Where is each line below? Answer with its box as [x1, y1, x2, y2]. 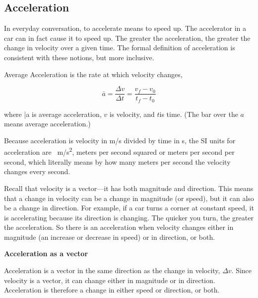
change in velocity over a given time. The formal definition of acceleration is [4, 42, 235, 53]
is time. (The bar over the [159, 108, 238, 119]
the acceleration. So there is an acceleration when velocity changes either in [4, 222, 234, 232]
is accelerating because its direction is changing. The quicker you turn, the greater [4, 212, 254, 222]
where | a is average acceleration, [4, 108, 102, 119]
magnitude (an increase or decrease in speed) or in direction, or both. [4, 231, 215, 242]
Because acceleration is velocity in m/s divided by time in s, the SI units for [4, 135, 236, 145]
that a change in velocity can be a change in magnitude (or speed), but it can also [4, 193, 254, 203]
